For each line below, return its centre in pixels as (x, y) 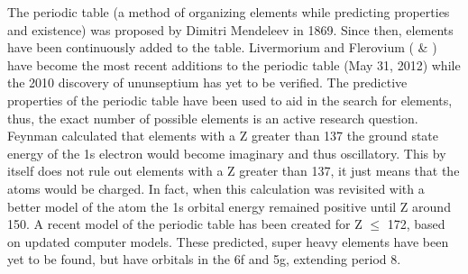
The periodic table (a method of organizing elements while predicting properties (229, 12)
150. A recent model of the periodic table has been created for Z (185, 224)
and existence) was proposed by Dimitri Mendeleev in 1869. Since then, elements (230, 29)
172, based (416, 224)
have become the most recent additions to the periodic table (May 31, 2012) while (234, 64)
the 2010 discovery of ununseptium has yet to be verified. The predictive (207, 82)
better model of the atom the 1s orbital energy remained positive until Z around (229, 206)
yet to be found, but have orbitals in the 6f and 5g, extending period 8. (204, 259)
